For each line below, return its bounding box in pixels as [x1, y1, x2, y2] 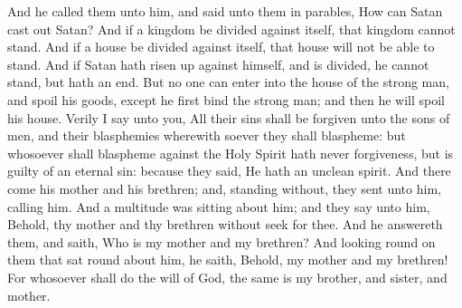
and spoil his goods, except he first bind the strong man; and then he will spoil [7, 90, 445, 109]
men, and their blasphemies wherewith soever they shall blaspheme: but [7, 126, 406, 145]
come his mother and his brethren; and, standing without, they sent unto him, [7, 178, 441, 197]
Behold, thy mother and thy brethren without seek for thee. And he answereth [7, 215, 443, 234]
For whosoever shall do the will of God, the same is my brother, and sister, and [7, 267, 448, 286]
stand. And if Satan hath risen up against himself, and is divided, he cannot [7, 54, 429, 73]
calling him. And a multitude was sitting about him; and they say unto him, [7, 197, 430, 216]
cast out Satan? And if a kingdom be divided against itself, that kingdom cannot [7, 19, 456, 38]
